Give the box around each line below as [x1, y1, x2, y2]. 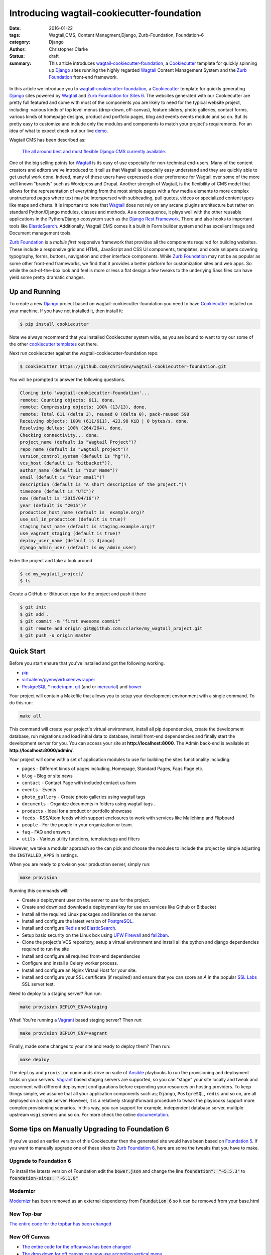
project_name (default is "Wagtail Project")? [20, 439, 137, 445]
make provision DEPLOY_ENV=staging [20, 1004, 107, 1010]
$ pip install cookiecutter [20, 321, 89, 327]
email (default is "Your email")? [20, 474, 105, 480]
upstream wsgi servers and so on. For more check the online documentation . [9, 1112, 170, 1118]
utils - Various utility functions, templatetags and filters [22, 836, 140, 842]
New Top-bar [9, 1210, 43, 1217]
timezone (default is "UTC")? [20, 488, 94, 494]
